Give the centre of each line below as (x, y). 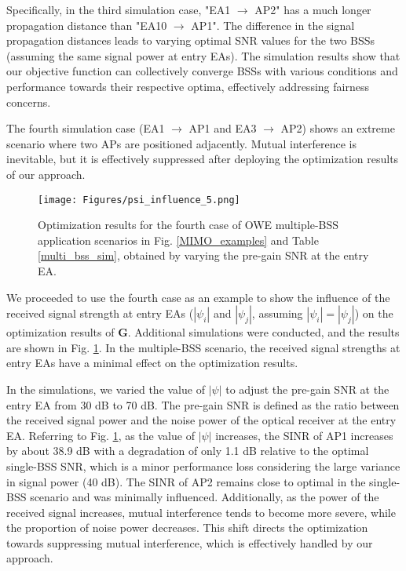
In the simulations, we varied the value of (106, 389)
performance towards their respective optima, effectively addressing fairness (188, 86)
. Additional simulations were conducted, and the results (263, 332)
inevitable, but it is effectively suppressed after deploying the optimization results (203, 159)
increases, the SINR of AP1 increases (304, 435)
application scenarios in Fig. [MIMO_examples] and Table (178, 240)
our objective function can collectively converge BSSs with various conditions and (202, 71)
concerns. (29, 102)
